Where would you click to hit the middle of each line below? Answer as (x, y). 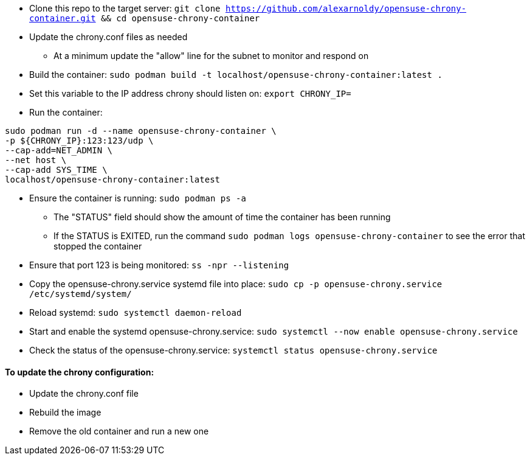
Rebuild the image (65, 413)
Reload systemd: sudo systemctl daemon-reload (136, 312)
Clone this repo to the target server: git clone (125, 8)
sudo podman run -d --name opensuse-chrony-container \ (141, 131)
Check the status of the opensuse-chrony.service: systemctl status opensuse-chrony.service (233, 350)
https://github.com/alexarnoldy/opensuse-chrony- (346, 9)
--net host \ (36, 160)
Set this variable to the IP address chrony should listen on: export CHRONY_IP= (190, 93)
